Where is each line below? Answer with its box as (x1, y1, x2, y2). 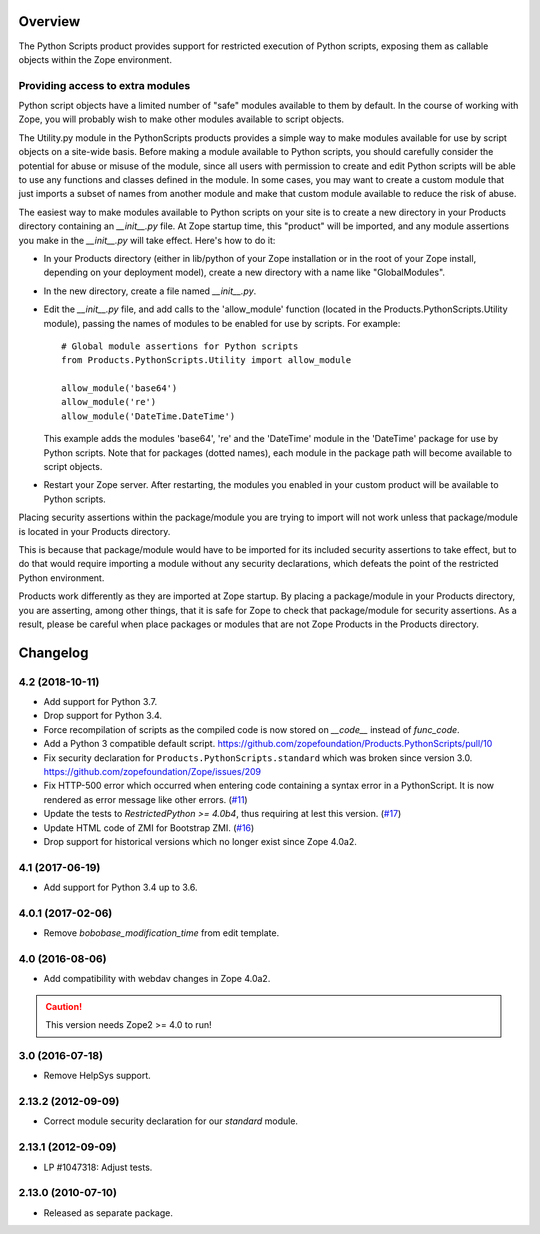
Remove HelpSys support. (43, 1070, 152, 1082)
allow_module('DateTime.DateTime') (61, 410, 236, 422)
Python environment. (18, 571, 105, 584)
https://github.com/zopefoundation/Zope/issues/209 (43, 766, 262, 778)
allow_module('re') (61, 396, 157, 408)
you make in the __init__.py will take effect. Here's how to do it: (18, 234, 276, 246)
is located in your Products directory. (18, 525, 171, 537)
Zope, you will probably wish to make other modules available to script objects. (18, 113, 345, 125)
